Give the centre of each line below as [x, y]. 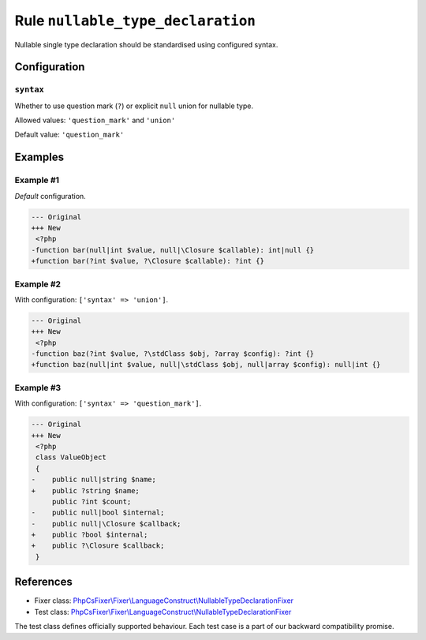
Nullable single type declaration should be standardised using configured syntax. [146, 44]
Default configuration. [50, 196]
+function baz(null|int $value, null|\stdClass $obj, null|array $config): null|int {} [206, 365]
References [43, 582]
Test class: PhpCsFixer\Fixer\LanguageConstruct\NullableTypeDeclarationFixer [163, 612]
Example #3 [38, 387]
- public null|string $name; [94, 480]
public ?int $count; [92, 502]
